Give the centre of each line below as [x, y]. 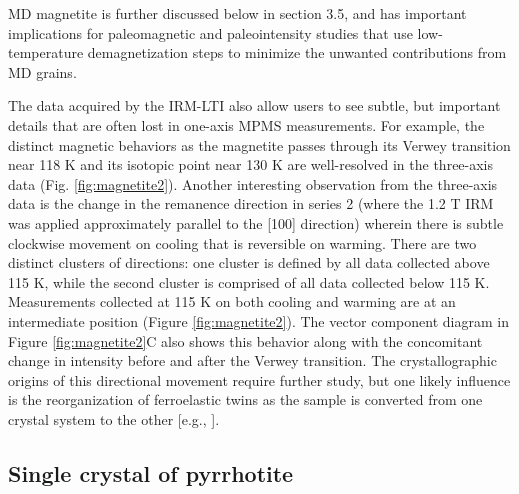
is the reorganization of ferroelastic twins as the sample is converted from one [245, 399]
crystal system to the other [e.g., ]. [114, 418]
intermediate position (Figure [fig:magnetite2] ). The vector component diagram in [258, 320]
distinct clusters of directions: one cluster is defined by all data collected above [249, 262]
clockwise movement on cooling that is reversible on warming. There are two [242, 242]
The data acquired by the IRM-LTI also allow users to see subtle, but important [254, 105]
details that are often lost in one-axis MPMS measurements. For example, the [246, 124]
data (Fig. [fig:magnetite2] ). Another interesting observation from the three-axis [253, 183]
